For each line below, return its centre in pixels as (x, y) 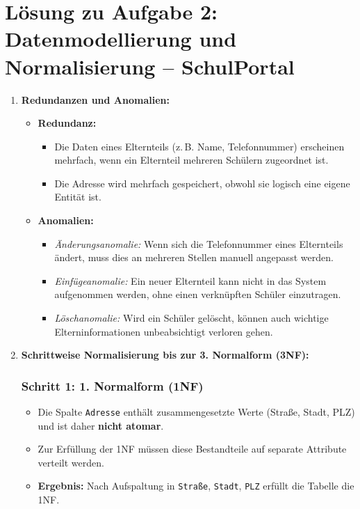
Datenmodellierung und (121, 39)
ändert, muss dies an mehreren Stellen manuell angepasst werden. (194, 257)
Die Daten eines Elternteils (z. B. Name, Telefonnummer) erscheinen (199, 146)
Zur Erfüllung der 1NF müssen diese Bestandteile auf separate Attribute (192, 449)
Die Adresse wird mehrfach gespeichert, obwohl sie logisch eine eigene (202, 183)
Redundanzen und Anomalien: (95, 99)
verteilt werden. (71, 462)
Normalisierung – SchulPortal (150, 66)
